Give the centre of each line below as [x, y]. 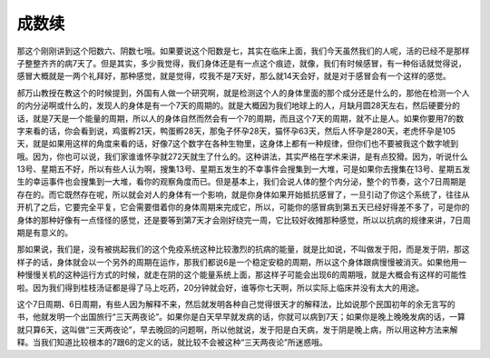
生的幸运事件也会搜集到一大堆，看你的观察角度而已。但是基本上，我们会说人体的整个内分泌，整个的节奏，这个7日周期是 [241, 182]
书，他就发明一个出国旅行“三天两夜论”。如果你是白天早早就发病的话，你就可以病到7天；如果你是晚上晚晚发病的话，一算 [241, 317]
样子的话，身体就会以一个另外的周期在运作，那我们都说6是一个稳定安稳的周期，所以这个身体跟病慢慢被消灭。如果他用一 [242, 262]
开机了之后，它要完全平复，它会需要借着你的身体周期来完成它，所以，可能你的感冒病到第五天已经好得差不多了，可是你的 [243, 207]
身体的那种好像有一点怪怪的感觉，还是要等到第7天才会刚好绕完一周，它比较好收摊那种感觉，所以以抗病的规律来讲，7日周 [244, 220]
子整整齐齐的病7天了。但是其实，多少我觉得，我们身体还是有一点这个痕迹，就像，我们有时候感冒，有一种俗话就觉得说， [241, 63]
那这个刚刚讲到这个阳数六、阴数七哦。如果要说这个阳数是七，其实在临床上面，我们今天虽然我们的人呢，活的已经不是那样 [243, 51]
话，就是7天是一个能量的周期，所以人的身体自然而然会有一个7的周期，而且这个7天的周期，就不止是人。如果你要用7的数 [240, 118]
